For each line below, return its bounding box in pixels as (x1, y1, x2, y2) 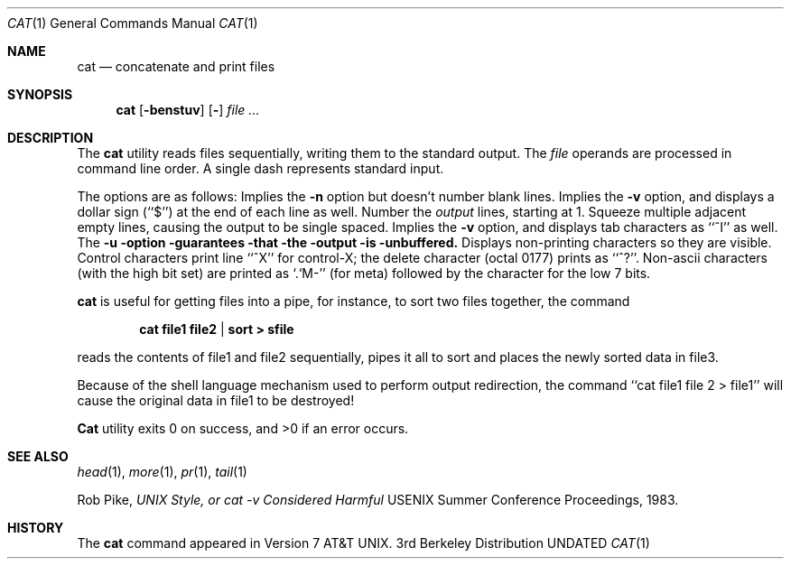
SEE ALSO (7, 449, 69, 464)
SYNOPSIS (7, 87, 73, 102)
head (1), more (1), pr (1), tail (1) (77, 464, 247, 479)
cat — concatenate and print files (77, 59, 275, 74)
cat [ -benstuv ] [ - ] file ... (116, 102, 260, 117)
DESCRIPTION (7, 130, 94, 145)
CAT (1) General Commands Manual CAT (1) (7, 15, 258, 31)
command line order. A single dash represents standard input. (77, 161, 444, 176)
